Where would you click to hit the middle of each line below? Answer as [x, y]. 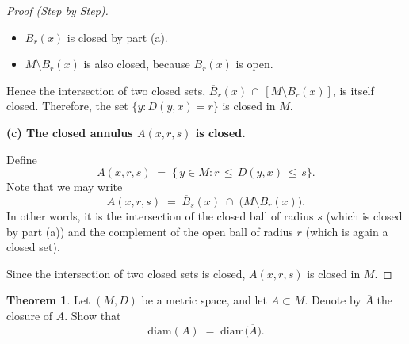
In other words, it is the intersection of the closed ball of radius [160, 215]
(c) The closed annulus [70, 132]
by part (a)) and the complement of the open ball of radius [150, 231]
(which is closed [364, 215]
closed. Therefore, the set [67, 106]
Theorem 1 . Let [48, 300]
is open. [254, 64]
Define [22, 159]
